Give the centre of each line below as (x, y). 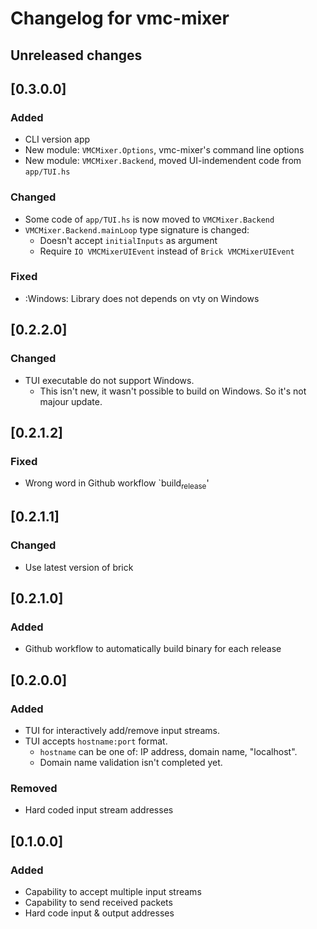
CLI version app (57, 139)
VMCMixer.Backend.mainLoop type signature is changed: (137, 229)
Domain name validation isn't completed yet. (131, 763)
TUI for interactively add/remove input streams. (122, 731)
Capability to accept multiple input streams (113, 892)
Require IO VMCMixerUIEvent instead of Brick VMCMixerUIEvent (167, 251)
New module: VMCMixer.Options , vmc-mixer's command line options (164, 150)
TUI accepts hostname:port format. (96, 741)
